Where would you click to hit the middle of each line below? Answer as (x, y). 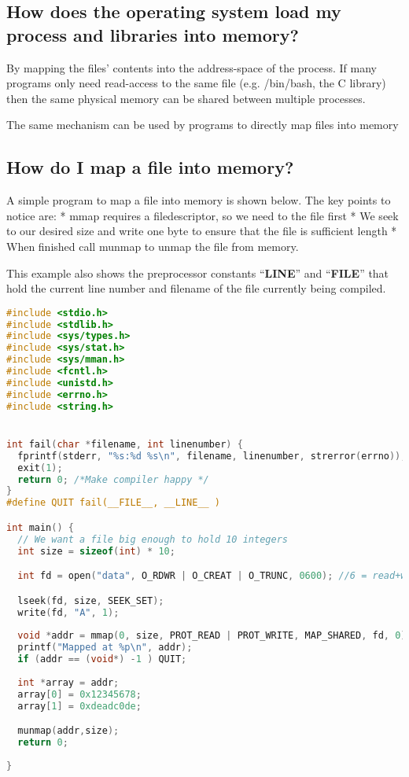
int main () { (40, 527)
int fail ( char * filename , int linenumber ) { (125, 444)
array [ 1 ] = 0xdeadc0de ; (79, 706)
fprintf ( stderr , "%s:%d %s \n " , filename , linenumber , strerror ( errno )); (212, 456)
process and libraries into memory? (153, 34)
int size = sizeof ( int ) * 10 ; (96, 551)
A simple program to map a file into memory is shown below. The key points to (199, 200)
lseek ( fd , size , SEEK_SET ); (91, 600)
